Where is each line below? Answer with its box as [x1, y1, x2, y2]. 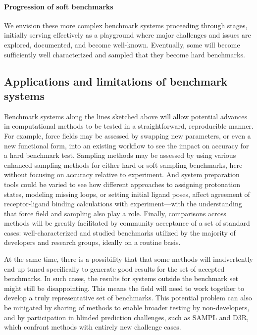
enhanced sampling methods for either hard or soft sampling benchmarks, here [4, 159, 243, 170]
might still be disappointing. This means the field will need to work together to [4, 283, 244, 293]
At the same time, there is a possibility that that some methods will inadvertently [4, 254, 253, 264]
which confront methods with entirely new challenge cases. [4, 322, 181, 332]
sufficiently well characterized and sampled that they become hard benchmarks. [4, 49, 245, 59]
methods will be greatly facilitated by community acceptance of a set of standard [4, 218, 250, 228]
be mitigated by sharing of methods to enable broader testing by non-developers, [4, 302, 250, 313]
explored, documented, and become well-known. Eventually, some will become [4, 39, 240, 49]
